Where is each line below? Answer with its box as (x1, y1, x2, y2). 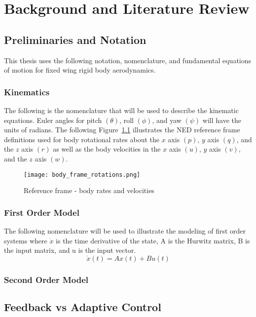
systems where (4, 235, 47, 245)
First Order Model (4, 206, 79, 218)
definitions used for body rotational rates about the (4, 134, 160, 144)
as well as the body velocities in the (53, 144, 161, 154)
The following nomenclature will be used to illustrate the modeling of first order (4, 226, 246, 236)
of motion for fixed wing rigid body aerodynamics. (4, 65, 156, 75)
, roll (119, 115, 134, 125)
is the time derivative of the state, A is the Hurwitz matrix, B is (56, 235, 250, 245)
